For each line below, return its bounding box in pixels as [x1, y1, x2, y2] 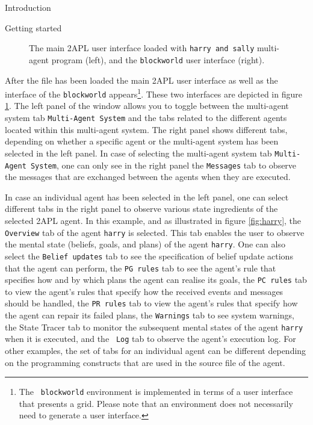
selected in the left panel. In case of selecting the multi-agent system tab [5, 146, 272, 159]
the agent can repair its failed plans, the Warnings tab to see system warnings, [5, 309, 294, 321]
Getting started [5, 21, 62, 34]
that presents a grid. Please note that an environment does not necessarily [19, 397, 293, 409]
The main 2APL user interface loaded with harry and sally [29, 42, 255, 54]
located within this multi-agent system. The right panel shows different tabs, [5, 123, 288, 135]
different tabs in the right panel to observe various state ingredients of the [5, 202, 278, 215]
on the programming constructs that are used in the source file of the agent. [5, 356, 285, 368]
